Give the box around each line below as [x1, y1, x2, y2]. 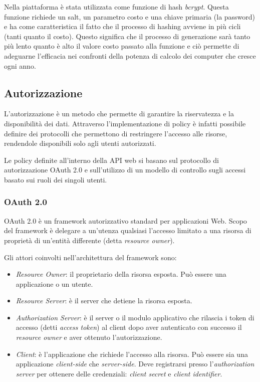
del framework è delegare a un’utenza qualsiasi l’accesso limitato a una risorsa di [4, 225, 251, 236]
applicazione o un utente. [16, 278, 93, 289]
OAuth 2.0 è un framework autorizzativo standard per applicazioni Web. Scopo [4, 215, 247, 226]
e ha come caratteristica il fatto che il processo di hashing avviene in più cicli [4, 21, 241, 32]
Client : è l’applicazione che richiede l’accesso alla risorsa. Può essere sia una [16, 348, 248, 359]
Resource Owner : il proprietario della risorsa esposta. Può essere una [16, 269, 226, 279]
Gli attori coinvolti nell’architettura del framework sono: [4, 252, 177, 262]
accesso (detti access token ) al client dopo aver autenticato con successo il [16, 322, 242, 332]
